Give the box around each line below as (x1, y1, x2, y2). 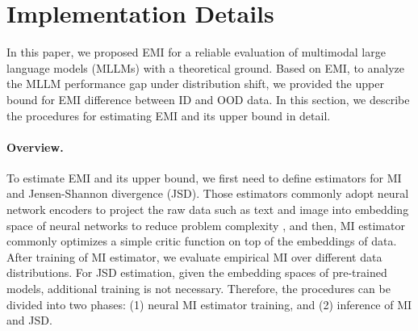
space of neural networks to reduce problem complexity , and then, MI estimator (6, 216, 405, 233)
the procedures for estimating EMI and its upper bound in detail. (6, 107, 331, 124)
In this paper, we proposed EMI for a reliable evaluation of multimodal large (6, 44, 386, 61)
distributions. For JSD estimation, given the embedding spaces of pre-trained (6, 264, 387, 281)
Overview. (6, 138, 64, 155)
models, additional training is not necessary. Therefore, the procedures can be (6, 280, 391, 297)
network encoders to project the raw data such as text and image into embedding (6, 201, 409, 218)
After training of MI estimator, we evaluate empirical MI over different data (6, 248, 382, 265)
